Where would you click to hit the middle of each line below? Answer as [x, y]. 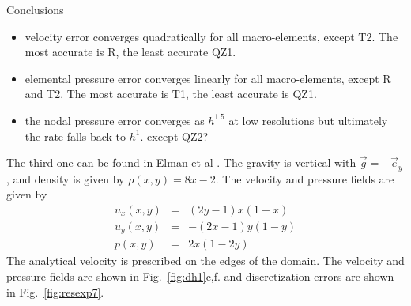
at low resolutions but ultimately [308, 120]
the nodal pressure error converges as [115, 120]
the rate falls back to [75, 136]
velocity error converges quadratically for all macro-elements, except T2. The [211, 36]
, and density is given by [66, 178]
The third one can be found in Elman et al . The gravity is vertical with [181, 162]
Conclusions [35, 9]
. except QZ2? [174, 136]
